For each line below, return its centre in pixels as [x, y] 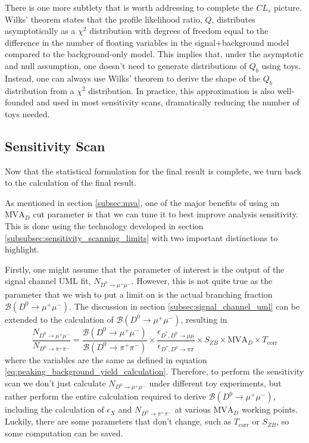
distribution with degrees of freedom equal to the [179, 31]
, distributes [233, 19]
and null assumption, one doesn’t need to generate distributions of [126, 65]
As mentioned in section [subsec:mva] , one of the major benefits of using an [142, 202]
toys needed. [27, 113]
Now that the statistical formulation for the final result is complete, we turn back [153, 171]
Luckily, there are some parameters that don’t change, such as [118, 421]
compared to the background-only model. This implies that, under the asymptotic [154, 54]
